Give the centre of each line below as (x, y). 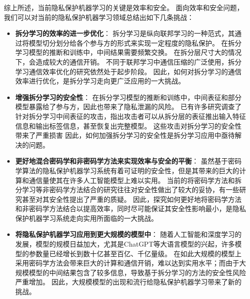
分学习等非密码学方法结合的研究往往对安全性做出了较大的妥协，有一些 (127, 190)
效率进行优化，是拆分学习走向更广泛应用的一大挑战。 (100, 81)
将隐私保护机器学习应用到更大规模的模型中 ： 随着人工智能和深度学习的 (128, 234)
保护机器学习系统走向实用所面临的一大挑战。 (86, 218)
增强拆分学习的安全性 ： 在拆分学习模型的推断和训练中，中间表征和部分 (128, 97)
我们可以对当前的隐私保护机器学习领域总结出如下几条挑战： (99, 17)
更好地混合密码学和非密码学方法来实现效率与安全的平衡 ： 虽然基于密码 (128, 161)
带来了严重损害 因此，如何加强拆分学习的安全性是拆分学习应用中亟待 (125, 135)
